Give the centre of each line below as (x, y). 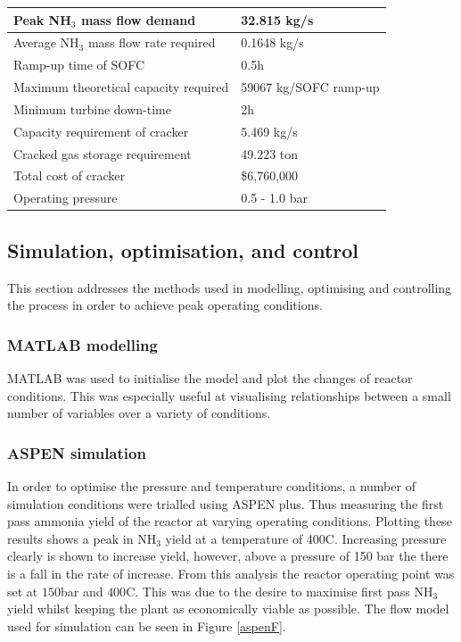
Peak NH (42, 19)
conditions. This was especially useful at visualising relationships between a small (229, 395)
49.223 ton (270, 153)
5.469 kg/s (269, 131)
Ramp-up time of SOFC (79, 65)
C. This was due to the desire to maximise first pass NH (280, 591)
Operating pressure (66, 198)
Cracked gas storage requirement (103, 153)
